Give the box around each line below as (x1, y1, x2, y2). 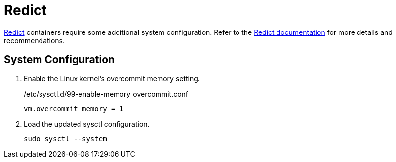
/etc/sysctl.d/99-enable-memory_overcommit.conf (24, 89, 189, 98)
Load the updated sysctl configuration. (24, 119, 150, 128)
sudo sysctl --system (24, 134, 107, 143)
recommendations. (4, 36, 65, 45)
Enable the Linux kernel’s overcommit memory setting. (24, 74, 200, 83)
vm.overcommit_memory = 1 (24, 104, 124, 113)
